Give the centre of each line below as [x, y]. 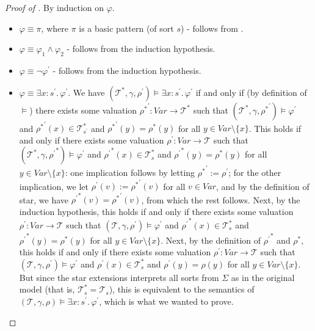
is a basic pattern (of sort [126, 28]
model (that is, [47, 289]
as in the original [263, 277]
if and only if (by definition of [251, 92]
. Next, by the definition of [211, 240]
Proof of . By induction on [55, 7]
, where [55, 28]
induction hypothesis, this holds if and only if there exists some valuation [156, 211]
